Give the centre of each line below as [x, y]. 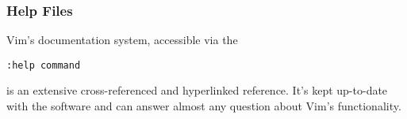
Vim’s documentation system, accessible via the [122, 40]
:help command [44, 65]
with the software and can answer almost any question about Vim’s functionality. [204, 106]
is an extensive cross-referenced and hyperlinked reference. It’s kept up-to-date [197, 90]
